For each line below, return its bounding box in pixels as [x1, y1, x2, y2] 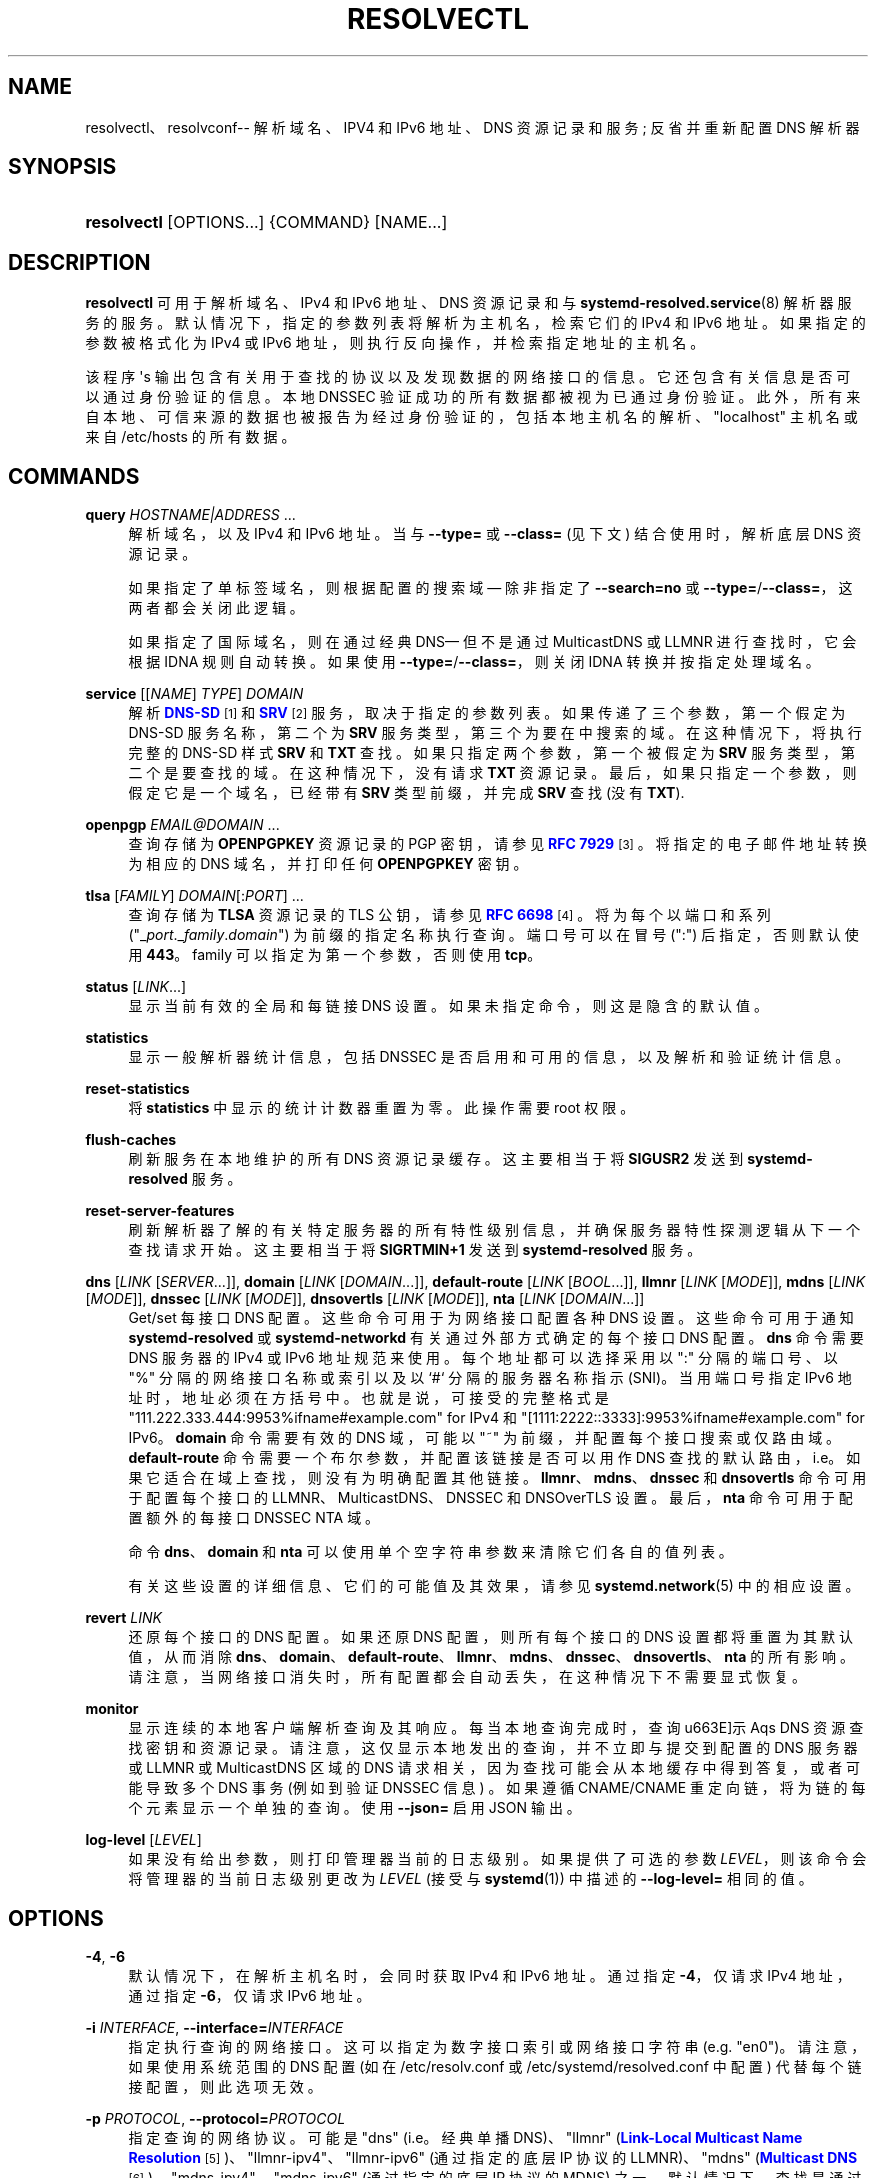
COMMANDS [8, 463, 140, 489]
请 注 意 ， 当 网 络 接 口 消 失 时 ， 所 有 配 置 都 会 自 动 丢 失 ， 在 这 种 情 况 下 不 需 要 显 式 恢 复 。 [128, 1668, 807, 1686]
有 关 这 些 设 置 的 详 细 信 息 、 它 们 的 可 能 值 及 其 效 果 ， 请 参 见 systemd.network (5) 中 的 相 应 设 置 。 [128, 1577, 860, 1595]
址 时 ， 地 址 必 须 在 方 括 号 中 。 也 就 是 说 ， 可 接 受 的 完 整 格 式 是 [128, 1389, 609, 1407]
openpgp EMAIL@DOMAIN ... [85, 816, 280, 834]
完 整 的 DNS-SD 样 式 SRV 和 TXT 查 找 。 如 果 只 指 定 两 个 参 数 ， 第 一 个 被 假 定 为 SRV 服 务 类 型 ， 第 [128, 744, 855, 762]
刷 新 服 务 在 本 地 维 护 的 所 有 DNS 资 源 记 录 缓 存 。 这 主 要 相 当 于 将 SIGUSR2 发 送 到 [128, 1150, 744, 1168]
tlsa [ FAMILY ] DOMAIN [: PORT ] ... [85, 887, 304, 905]
